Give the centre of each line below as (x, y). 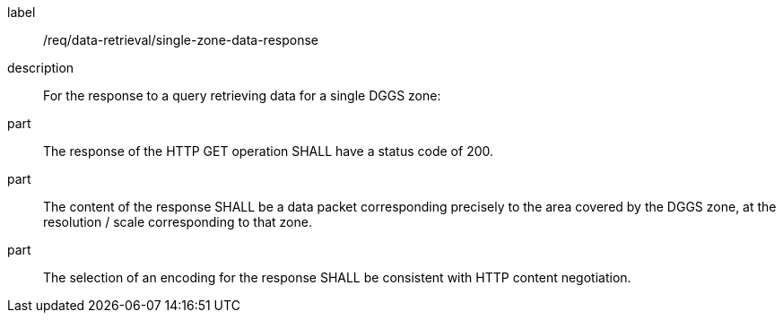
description (41, 68)
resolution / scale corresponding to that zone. (178, 222)
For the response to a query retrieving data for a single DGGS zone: (242, 95)
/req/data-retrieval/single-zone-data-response (181, 40)
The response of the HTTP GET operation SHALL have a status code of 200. (269, 151)
